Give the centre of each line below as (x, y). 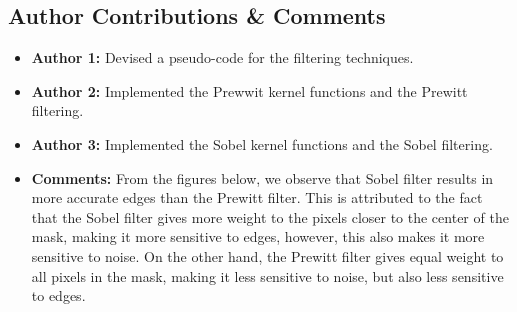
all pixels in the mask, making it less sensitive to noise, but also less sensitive (267, 275)
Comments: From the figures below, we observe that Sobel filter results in (262, 177)
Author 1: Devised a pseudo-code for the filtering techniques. (222, 57)
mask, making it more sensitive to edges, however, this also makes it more (258, 236)
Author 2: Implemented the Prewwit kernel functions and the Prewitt (249, 90)
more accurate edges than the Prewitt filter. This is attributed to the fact (257, 197)
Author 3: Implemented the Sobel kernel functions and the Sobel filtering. (262, 143)
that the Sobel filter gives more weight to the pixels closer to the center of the (270, 216)
